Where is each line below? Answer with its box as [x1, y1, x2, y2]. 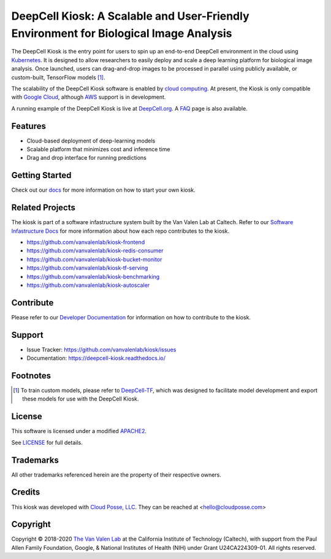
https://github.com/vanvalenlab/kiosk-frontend [26, 238, 145, 246]
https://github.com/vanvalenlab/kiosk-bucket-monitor [26, 256, 162, 263]
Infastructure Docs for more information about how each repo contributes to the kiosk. [11, 227, 230, 235]
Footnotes [11, 370, 51, 381]
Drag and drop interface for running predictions [26, 154, 147, 162]
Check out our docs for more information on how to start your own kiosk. [11, 186, 196, 193]
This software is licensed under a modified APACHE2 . [11, 428, 147, 435]
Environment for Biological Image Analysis [11, 26, 232, 40]
